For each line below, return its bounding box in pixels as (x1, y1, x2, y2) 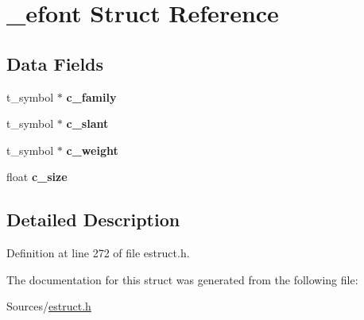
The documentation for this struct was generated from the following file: (6, 271, 358, 287)
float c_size (6, 168, 68, 185)
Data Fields (6, 51, 104, 75)
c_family (66, 88, 117, 105)
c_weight (66, 141, 118, 158)
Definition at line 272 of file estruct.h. (6, 245, 190, 261)
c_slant (66, 115, 109, 132)
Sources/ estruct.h (6, 298, 91, 314)
